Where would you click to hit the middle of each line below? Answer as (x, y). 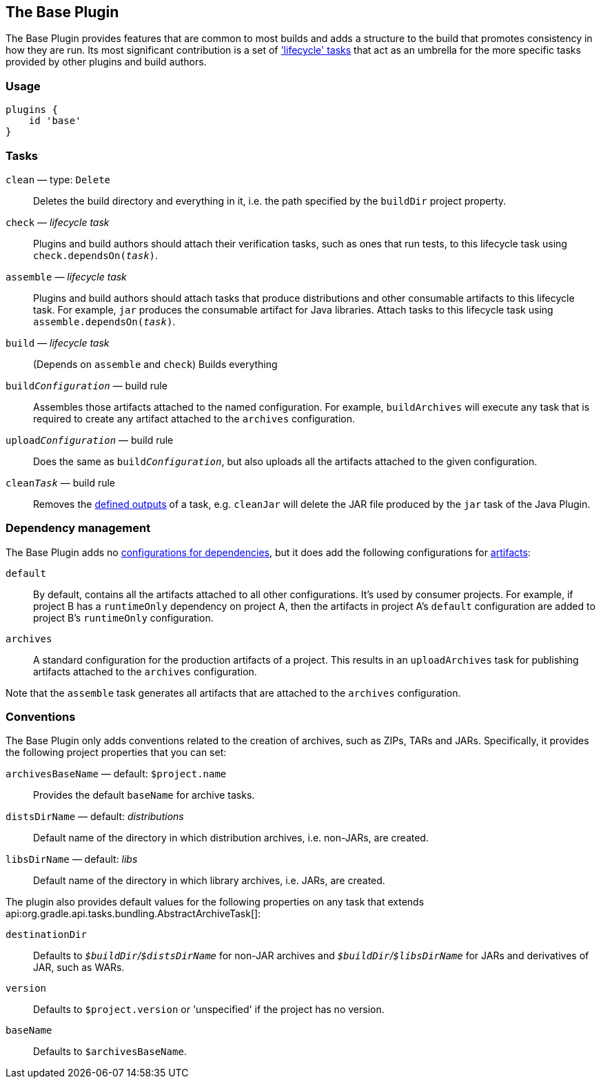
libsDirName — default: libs (72, 859)
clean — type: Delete (58, 179)
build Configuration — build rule (86, 385)
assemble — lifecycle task (66, 276)
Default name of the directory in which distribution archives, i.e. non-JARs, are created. (231, 838)
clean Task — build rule (60, 482)
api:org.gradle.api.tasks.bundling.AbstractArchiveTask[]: (133, 914)
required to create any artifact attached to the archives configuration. (194, 418)
